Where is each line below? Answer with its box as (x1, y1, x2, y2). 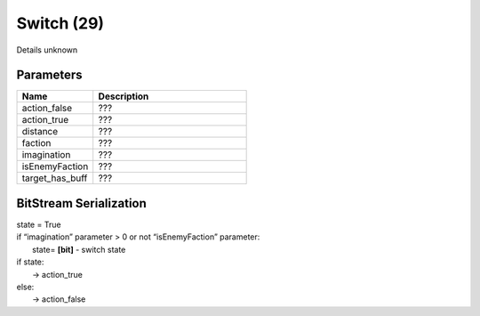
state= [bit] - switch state (32, 244, 126, 255)
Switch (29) (16, 13, 105, 33)
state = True (16, 219, 61, 230)
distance (21, 126, 59, 138)
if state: (16, 256, 44, 267)
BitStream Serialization (16, 196, 147, 211)
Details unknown (16, 45, 78, 55)
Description (98, 90, 149, 102)
